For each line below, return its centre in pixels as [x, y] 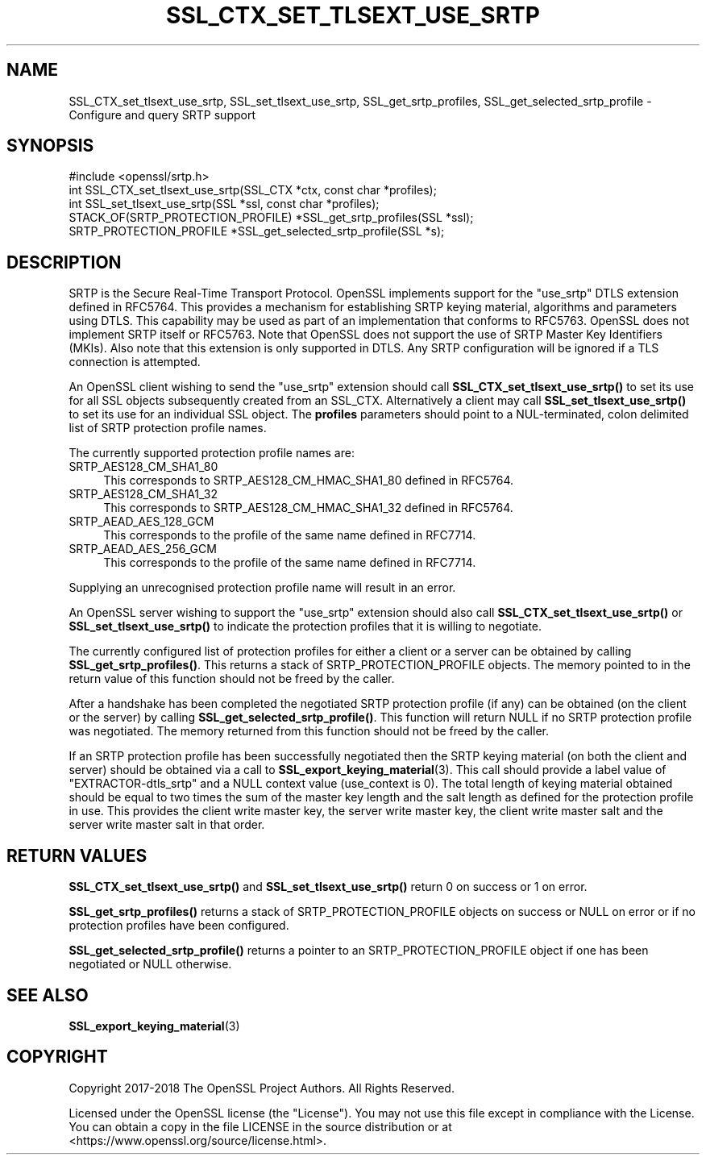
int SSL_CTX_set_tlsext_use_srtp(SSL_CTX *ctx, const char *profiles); [253, 190]
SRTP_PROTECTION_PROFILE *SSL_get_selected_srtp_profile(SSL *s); [257, 231]
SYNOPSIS [50, 146]
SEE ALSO [48, 995]
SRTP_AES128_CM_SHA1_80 [143, 467]
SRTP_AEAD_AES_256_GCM [143, 549]
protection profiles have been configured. [179, 926]
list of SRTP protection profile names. [168, 428]
